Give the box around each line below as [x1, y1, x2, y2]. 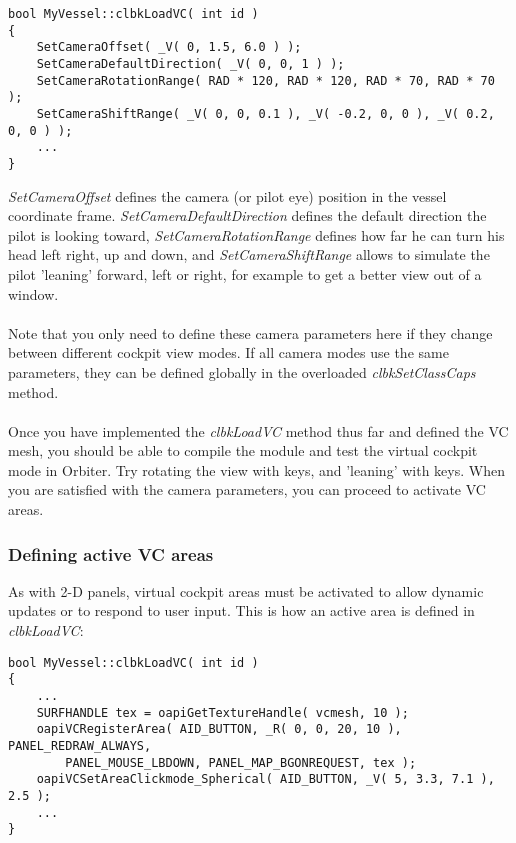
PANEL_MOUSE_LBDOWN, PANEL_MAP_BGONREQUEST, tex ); [65, 755, 417, 770]
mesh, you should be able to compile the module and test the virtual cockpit [8, 440, 478, 461]
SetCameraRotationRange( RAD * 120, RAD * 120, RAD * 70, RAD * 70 [36, 73, 495, 88]
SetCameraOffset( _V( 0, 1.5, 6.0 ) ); [36, 40, 302, 55]
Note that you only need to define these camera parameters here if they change [8, 322, 493, 343]
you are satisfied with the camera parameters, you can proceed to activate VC [8, 479, 486, 500]
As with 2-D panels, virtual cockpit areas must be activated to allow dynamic [8, 580, 484, 601]
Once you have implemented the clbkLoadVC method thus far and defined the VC [8, 420, 509, 441]
